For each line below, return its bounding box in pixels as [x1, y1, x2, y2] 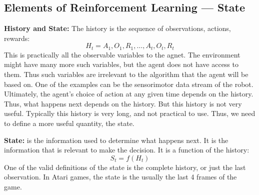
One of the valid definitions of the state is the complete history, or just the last [4, 161, 246, 172]
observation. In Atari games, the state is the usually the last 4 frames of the [4, 171, 237, 182]
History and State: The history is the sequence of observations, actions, [4, 23, 231, 33]
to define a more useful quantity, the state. [4, 118, 134, 128]
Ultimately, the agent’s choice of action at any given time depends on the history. [4, 88, 253, 99]
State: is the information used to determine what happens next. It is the [4, 134, 228, 145]
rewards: [4, 32, 30, 43]
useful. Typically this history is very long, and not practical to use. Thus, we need [4, 108, 255, 118]
